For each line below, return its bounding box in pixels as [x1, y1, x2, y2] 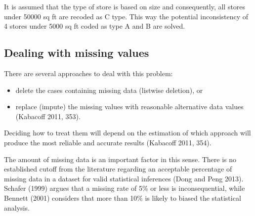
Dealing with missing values [4, 45, 149, 60]
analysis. [4, 202, 30, 213]
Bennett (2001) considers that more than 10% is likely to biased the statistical [4, 192, 241, 203]
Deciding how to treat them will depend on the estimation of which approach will [4, 128, 251, 138]
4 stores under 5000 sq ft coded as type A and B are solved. [4, 21, 185, 31]
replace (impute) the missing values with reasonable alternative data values [15, 101, 244, 112]
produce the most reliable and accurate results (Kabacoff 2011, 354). [4, 137, 212, 147]
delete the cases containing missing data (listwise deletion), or [15, 85, 203, 95]
